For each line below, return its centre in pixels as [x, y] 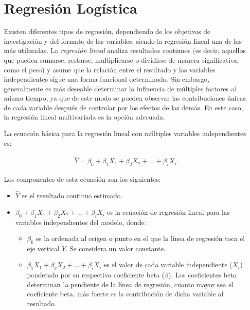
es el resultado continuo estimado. [72, 196]
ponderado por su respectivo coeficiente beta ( [96, 275]
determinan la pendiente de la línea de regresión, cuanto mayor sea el [130, 284]
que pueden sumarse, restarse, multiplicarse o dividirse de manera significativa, [121, 60]
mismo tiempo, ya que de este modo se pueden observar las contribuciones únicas [125, 98]
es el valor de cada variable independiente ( [168, 265]
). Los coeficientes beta [203, 275]
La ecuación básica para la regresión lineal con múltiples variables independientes [125, 133]
